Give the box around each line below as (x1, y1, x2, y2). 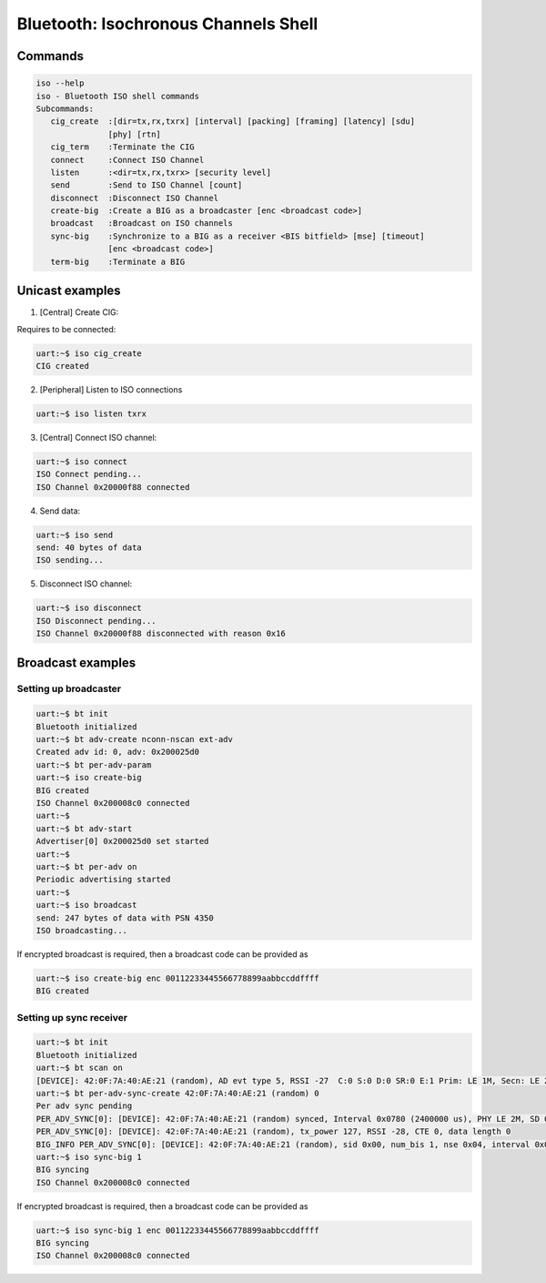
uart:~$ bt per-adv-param (35, 759, 152, 769)
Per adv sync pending (35, 1101, 133, 1111)
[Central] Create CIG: (39, 307, 119, 318)
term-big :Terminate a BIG (50, 256, 186, 267)
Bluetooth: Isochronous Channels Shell (16, 14, 318, 34)
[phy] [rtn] (107, 128, 161, 139)
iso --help (35, 78, 85, 88)
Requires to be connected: (16, 323, 116, 334)
